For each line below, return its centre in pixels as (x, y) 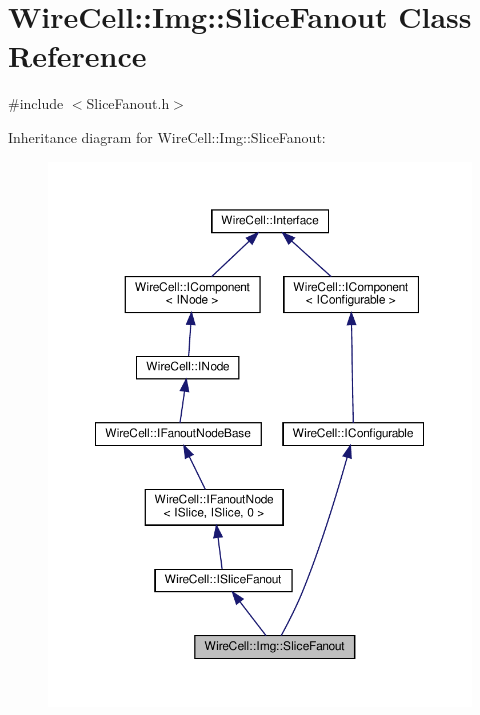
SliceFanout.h (128, 103)
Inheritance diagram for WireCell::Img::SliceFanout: (167, 136)
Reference (77, 55)
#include (36, 103)
